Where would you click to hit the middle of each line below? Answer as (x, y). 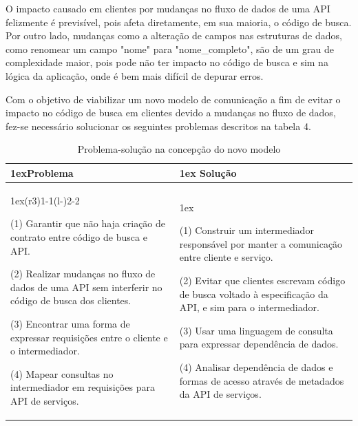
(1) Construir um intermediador (246, 230)
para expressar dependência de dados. (259, 344)
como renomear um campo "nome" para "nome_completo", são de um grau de (170, 49)
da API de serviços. (220, 394)
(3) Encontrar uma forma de (70, 323)
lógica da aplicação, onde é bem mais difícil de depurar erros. (135, 75)
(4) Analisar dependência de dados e (256, 366)
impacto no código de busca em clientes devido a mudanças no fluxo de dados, (171, 113)
